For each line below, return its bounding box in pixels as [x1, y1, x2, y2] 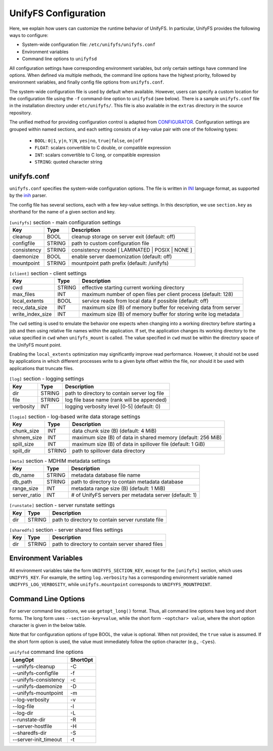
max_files [12, 291, 35, 298]
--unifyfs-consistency [12, 676, 65, 683]
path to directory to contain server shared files [52, 540, 163, 548]
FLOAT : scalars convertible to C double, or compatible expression [34, 145, 171, 151]
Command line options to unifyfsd [22, 56, 97, 62]
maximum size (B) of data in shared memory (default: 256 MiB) [72, 434, 222, 441]
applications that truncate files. [9, 365, 74, 371]
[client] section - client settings [9, 270, 87, 277]
